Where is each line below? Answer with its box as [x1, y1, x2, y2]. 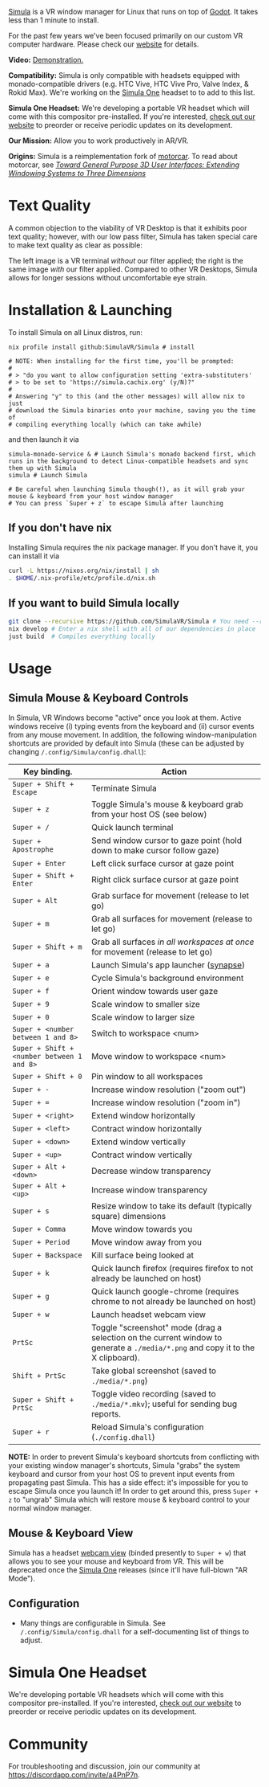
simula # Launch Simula [8, 471, 88, 479]
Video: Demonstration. [8, 55, 84, 64]
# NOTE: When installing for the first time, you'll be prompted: [8, 357, 235, 365]
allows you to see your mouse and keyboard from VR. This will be [8, 1556, 224, 1566]
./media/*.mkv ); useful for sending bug [90, 1398, 238, 1409]
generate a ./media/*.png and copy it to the [90, 1342, 255, 1353]
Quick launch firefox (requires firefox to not [90, 1262, 254, 1274]
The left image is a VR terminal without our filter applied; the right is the [8, 256, 244, 265]
